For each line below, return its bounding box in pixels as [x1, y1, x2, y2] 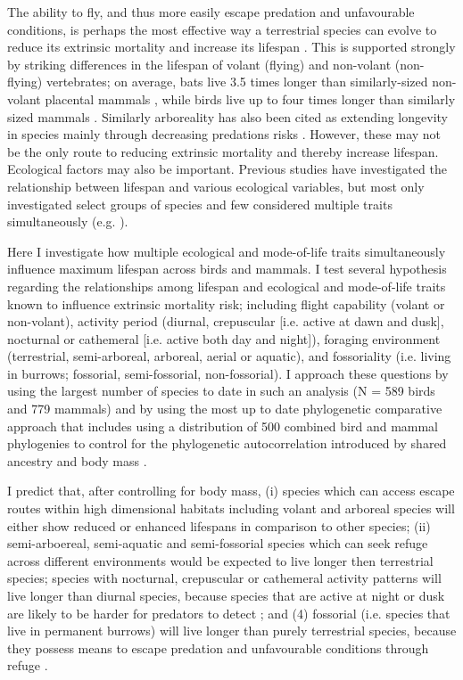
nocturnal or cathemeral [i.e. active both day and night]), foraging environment [7, 329, 441, 348]
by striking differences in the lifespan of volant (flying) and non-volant [7, 54, 392, 73]
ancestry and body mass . [7, 451, 147, 470]
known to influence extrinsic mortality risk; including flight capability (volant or [7, 294, 445, 313]
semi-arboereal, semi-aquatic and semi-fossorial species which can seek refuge [7, 534, 428, 553]
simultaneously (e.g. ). [7, 212, 128, 231]
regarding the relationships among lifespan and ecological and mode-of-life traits [7, 276, 446, 295]
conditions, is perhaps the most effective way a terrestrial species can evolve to [7, 20, 437, 38]
